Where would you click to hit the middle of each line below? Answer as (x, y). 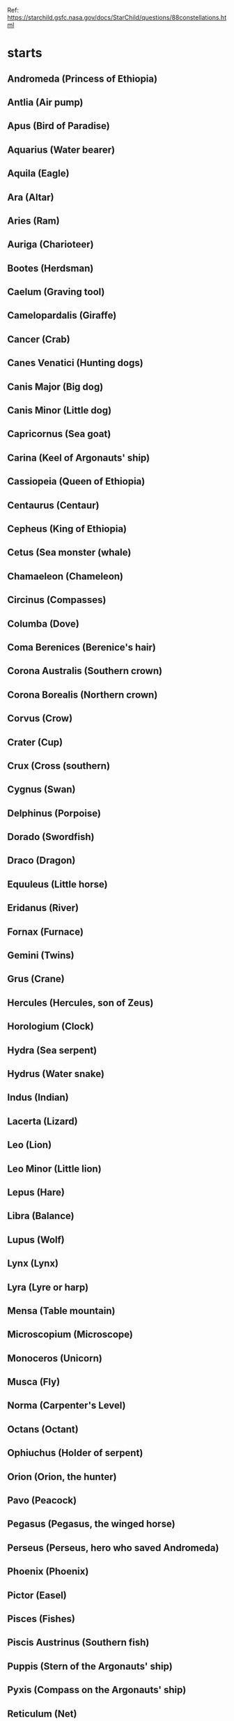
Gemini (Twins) (41, 955)
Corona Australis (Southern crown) (85, 671)
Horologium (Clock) (50, 1026)
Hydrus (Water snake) (56, 1074)
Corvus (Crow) (40, 718)
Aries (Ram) (34, 221)
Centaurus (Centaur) (53, 505)
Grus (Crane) (36, 979)
